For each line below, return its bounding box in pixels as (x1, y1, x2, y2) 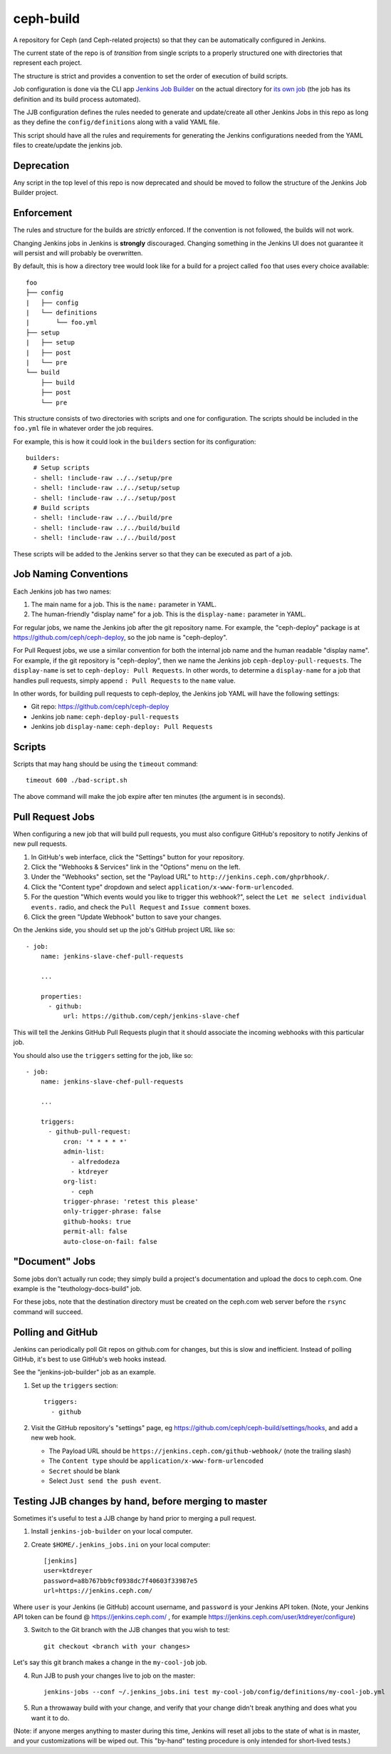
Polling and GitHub (13, 1326, 98, 1338)
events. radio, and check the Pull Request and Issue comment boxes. (31, 902, 251, 911)
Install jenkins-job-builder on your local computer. (31, 1527, 193, 1536)
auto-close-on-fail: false (63, 1238, 158, 1245)
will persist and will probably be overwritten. (13, 249, 143, 258)
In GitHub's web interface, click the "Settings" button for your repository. (31, 852, 245, 861)
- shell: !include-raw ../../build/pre (33, 514, 172, 522)
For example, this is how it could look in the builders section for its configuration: (13, 437, 256, 446)
